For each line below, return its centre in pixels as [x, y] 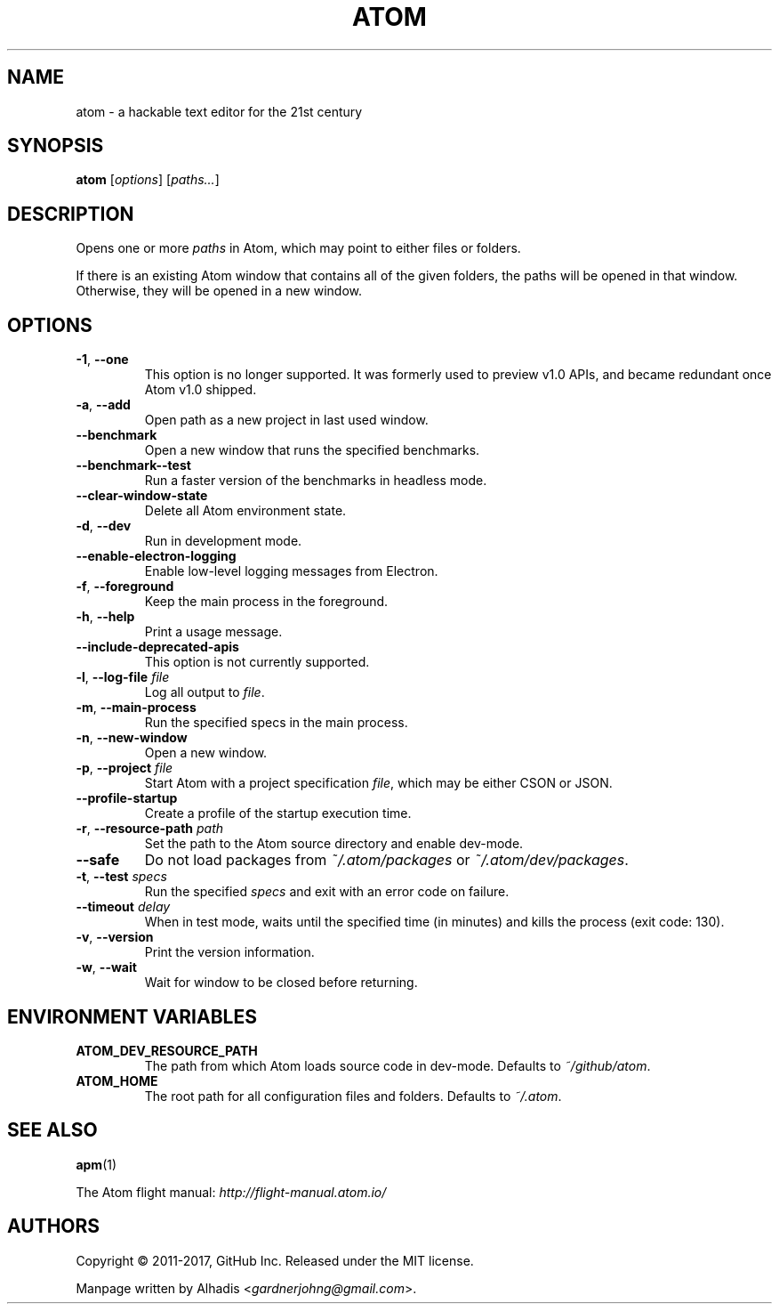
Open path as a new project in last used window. [286, 420]
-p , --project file [124, 768]
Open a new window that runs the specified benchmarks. [312, 450]
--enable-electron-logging [156, 556]
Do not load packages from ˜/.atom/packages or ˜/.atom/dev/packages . [386, 860]
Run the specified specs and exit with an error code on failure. [327, 892]
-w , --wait [106, 967]
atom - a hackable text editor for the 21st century [219, 111]
